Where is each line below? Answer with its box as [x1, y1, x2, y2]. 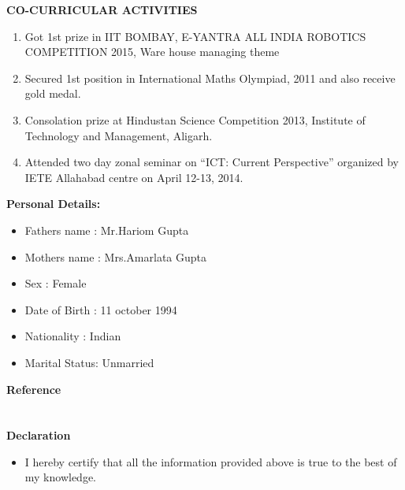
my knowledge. [24, 469, 97, 485]
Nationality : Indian [24, 328, 121, 344]
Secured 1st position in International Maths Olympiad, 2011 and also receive [24, 69, 396, 86]
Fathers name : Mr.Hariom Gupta [24, 221, 189, 238]
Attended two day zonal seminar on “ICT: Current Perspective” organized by [24, 154, 399, 170]
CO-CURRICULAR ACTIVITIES [6, 2, 198, 17]
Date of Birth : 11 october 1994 [24, 301, 177, 317]
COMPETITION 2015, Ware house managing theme [24, 43, 280, 60]
